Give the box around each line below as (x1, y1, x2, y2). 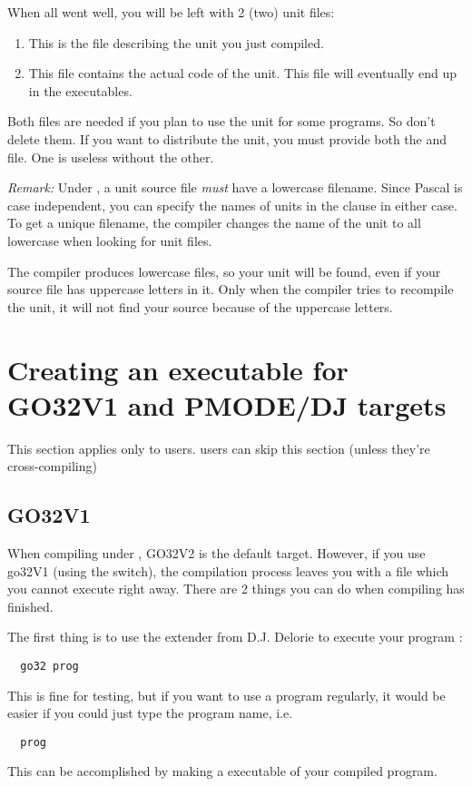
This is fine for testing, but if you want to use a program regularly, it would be (7, 685, 446, 704)
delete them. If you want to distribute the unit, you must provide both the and (7, 129, 447, 148)
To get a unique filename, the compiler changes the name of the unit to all (7, 213, 421, 232)
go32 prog (20, 659, 79, 673)
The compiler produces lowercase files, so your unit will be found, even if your (7, 261, 441, 280)
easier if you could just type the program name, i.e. (7, 703, 293, 722)
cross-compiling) (7, 457, 97, 476)
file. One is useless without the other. (7, 147, 214, 166)
